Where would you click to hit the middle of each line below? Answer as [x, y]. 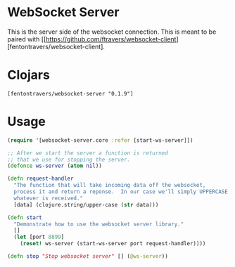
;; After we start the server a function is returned [88, 153]
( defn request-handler [40, 179]
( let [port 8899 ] [39, 237]
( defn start [25, 217]
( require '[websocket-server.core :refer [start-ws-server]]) [100, 140]
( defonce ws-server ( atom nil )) [55, 166]
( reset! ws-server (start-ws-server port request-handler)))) [113, 244]
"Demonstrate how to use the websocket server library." [99, 224]
